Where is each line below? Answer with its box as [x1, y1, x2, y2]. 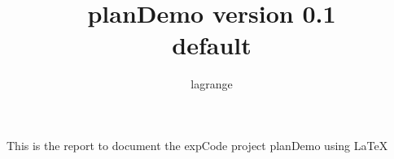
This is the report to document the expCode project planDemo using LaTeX [7, 136, 388, 153]
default [172, 28, 252, 62]
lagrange [190, 75, 233, 92]
